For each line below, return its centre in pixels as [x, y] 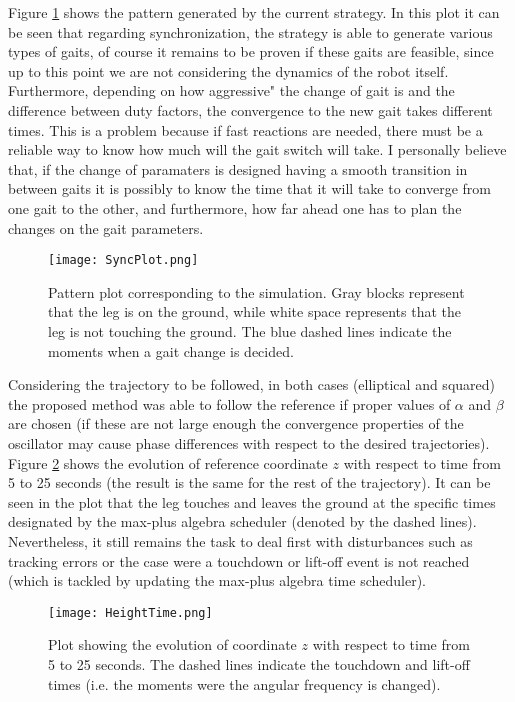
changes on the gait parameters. [106, 227]
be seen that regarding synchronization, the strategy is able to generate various [250, 31]
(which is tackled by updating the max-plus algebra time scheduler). [217, 580]
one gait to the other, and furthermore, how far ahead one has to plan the [235, 207]
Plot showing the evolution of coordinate [172, 644]
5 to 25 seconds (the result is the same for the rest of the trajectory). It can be [249, 482]
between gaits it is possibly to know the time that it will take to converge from [249, 188]
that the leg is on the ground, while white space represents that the [255, 311]
